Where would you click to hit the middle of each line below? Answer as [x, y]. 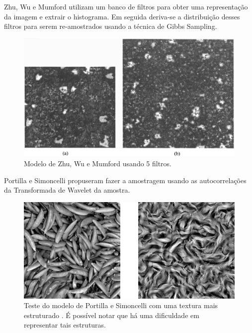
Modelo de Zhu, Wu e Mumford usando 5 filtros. [98, 164]
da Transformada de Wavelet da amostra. [67, 190]
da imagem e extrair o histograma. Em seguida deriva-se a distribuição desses [122, 16]
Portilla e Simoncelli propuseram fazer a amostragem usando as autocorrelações [125, 180]
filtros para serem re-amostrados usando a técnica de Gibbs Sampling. [111, 26]
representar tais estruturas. [65, 325]
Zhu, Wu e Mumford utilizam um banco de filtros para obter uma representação [126, 6]
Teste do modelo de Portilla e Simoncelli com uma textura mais [121, 305]
